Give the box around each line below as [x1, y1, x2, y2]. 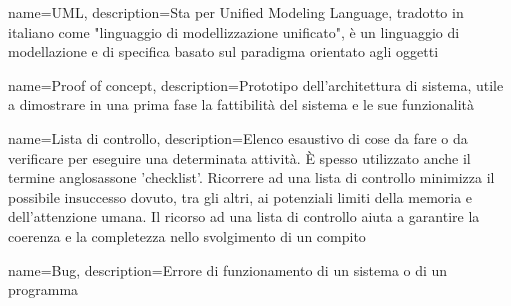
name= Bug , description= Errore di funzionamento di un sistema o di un [8, 259, 448, 280]
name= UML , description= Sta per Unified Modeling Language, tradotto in [8, 2, 464, 22]
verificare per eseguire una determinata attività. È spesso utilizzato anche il [8, 147, 471, 168]
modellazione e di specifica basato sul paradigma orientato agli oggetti [8, 41, 439, 62]
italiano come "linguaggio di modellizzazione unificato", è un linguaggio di [8, 21, 460, 42]
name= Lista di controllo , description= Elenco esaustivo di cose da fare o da [8, 127, 468, 148]
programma [8, 279, 79, 300]
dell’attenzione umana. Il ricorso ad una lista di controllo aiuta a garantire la [8, 206, 480, 227]
